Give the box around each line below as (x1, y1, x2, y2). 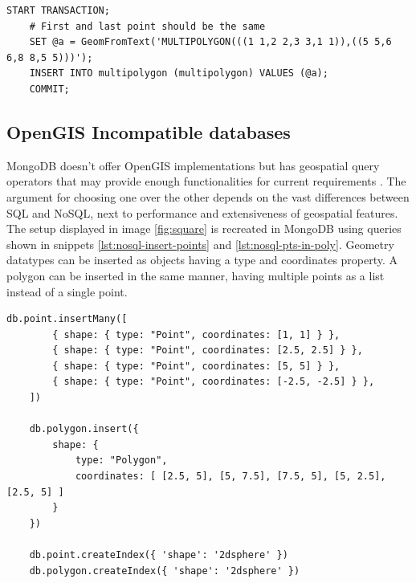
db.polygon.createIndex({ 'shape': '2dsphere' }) (29, 565, 300, 577)
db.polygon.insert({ (29, 423, 139, 435)
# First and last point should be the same (29, 20, 266, 32)
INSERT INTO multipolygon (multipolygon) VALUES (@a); (29, 67, 328, 79)
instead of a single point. (6, 283, 128, 300)
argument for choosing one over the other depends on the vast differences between (6, 188, 410, 205)
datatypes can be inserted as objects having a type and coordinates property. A (6, 251, 398, 268)
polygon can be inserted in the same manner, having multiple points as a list (6, 267, 385, 283)
